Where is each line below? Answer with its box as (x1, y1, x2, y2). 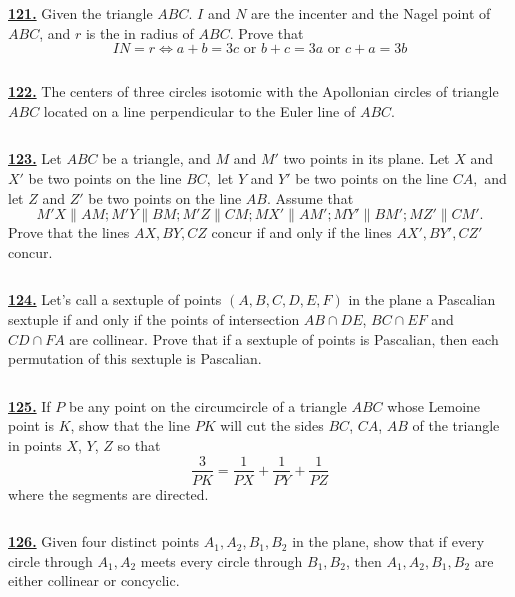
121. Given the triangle (8, 3, 153, 23)
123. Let (8, 148, 62, 169)
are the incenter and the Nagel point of (251, 3, 491, 23)
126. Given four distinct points (8, 531, 200, 552)
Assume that (275, 187, 354, 208)
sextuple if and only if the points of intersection (8, 308, 300, 329)
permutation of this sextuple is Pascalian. (8, 348, 262, 369)
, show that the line (70, 415, 190, 436)
